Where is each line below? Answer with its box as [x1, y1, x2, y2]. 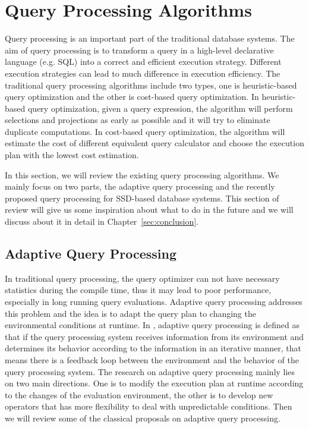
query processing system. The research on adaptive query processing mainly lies [5, 365, 295, 377]
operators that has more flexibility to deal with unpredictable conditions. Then [5, 400, 292, 413]
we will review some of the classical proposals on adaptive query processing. [5, 411, 280, 424]
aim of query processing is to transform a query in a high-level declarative [5, 43, 274, 56]
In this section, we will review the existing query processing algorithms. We [5, 168, 279, 181]
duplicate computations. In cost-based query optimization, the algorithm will [5, 125, 285, 137]
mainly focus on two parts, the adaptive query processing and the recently [5, 180, 275, 193]
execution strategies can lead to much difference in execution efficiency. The [5, 67, 280, 79]
